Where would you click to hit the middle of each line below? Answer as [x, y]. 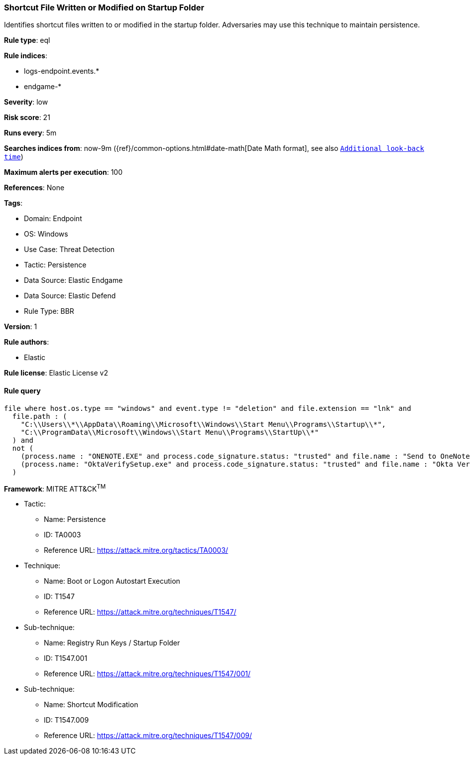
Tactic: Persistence [55, 265]
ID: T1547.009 [66, 720]
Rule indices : [26, 56]
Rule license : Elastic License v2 [56, 373]
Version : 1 [21, 327]
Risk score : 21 [27, 118]
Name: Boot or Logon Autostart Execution [112, 581]
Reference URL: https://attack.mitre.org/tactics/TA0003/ [136, 550]
